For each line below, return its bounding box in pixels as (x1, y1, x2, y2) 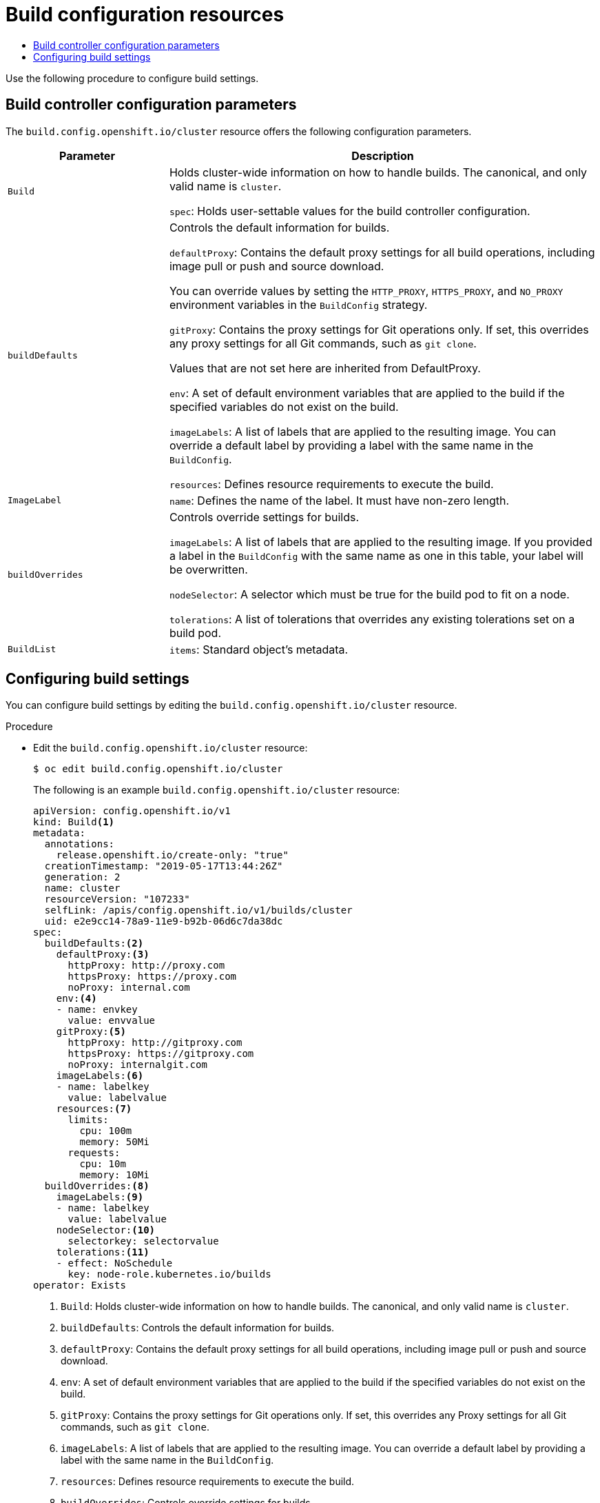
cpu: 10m (79, 1158, 126, 1170)
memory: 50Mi (79, 1136, 149, 1148)
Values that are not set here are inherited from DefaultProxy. (169, 361, 481, 375)
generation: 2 (44, 871, 121, 883)
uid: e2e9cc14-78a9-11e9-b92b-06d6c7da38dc (44, 916, 283, 927)
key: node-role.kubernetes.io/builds (68, 1269, 271, 1280)
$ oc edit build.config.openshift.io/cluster (33, 763, 283, 775)
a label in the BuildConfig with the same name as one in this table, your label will (169, 548, 583, 563)
